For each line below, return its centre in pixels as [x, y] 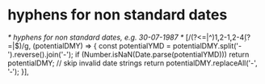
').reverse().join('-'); [40, 54]
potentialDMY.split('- [207, 45]
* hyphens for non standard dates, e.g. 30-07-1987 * [96, 37]
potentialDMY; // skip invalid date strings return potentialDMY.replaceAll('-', [132, 63]
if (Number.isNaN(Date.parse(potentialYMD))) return [162, 54]
